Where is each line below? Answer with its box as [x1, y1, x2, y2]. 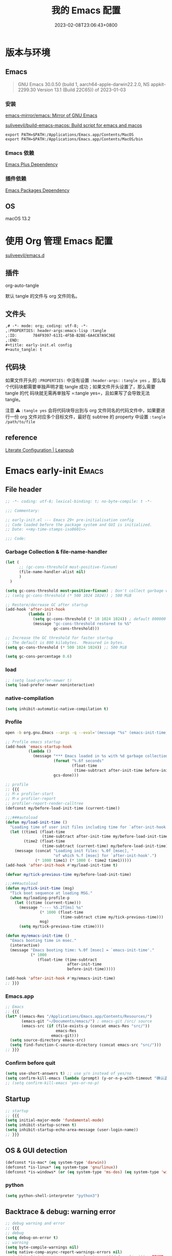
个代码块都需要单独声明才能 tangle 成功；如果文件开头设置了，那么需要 [5, 384, 156, 390]
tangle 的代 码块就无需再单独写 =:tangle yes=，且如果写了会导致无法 [5, 390, 150, 396]
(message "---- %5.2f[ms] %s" [18, 905, 83, 910]
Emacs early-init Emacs [5, 465, 104, 477]
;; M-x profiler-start [5, 791, 54, 797]
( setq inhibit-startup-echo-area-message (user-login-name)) [5, 1127, 139, 1133]
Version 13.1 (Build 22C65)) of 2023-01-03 [36, 87, 126, 93]
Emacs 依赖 [5, 149, 34, 156]
